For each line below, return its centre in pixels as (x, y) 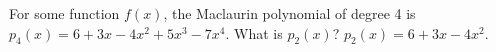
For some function (64, 13)
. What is (254, 32)
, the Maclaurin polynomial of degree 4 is (289, 13)
